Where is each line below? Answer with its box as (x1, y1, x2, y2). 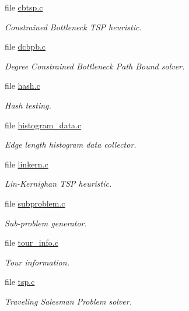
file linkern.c (5, 158, 48, 170)
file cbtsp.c (5, 1, 43, 13)
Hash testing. (5, 99, 51, 111)
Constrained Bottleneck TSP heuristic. (5, 20, 142, 33)
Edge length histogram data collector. (5, 138, 136, 151)
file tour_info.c (5, 236, 58, 249)
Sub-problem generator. (5, 216, 87, 229)
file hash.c (5, 79, 40, 92)
